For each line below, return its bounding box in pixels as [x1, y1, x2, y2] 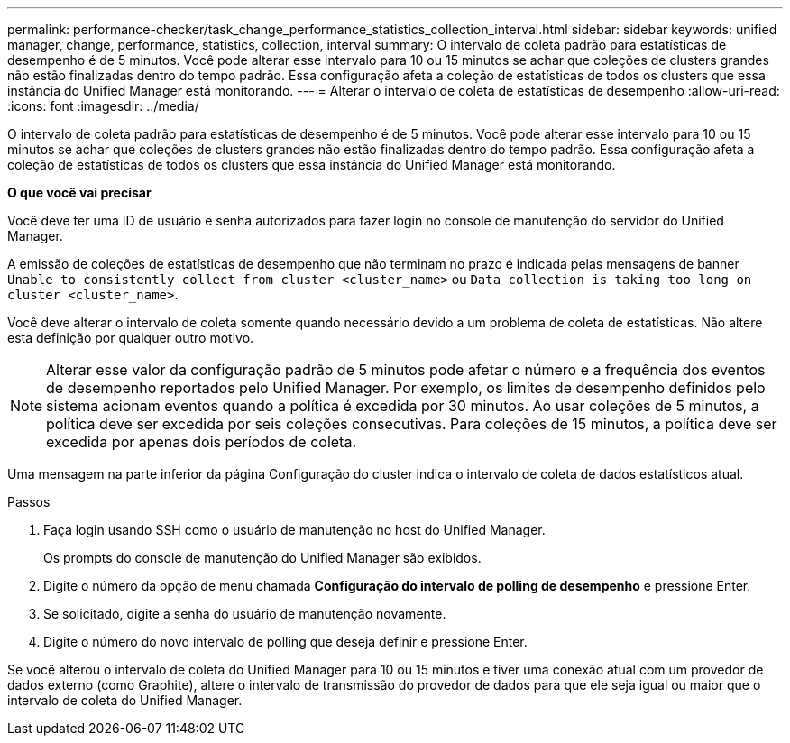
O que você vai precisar [7, 185, 152, 200]
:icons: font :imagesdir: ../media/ [7, 98, 199, 114]
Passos [7, 494, 51, 509]
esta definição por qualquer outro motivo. [7, 330, 254, 345]
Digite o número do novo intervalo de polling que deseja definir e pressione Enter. [43, 634, 528, 649]
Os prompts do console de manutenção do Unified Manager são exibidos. [43, 550, 482, 565]
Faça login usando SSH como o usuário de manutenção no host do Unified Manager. [43, 522, 546, 537]
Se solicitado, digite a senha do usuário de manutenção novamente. [43, 606, 446, 621]
